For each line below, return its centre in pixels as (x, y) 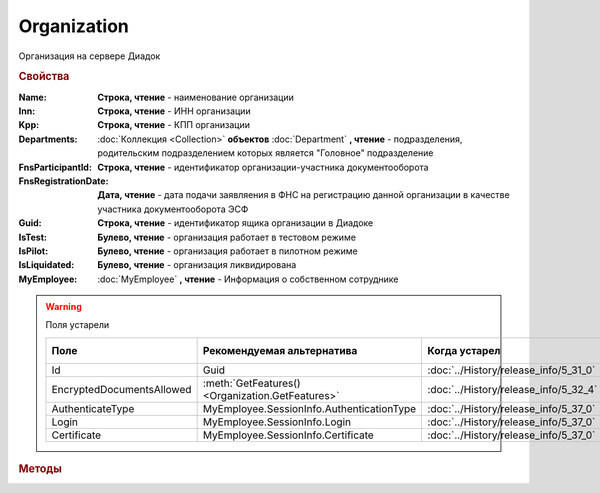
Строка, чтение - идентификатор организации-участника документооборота (263, 167)
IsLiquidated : (46, 265)
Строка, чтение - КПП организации (173, 125)
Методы (40, 468)
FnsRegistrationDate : (63, 181)
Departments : (48, 139)
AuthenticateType (93, 408)
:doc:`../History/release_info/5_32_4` (512, 389)
